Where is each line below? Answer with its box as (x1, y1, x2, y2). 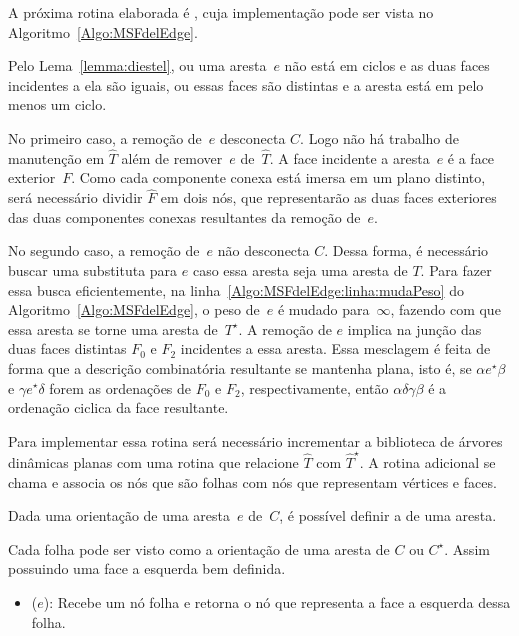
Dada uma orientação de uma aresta (8, 505, 230, 526)
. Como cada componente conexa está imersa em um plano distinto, (71, 167, 486, 188)
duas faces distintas (8, 338, 127, 359)
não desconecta (217, 240, 310, 261)
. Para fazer (420, 259, 492, 280)
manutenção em (8, 147, 105, 168)
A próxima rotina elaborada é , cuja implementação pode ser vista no (8, 2, 434, 22)
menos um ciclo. (8, 94, 107, 115)
